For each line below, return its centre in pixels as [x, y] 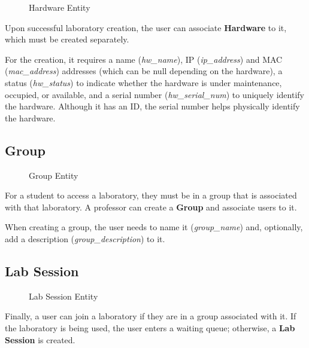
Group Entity [54, 175]
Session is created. [40, 339]
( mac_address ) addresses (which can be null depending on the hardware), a [144, 71]
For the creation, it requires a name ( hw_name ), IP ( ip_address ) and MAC [144, 59]
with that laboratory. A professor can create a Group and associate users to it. [151, 207]
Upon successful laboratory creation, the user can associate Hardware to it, [146, 27]
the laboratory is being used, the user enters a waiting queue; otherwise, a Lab [150, 327]
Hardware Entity [60, 7]
